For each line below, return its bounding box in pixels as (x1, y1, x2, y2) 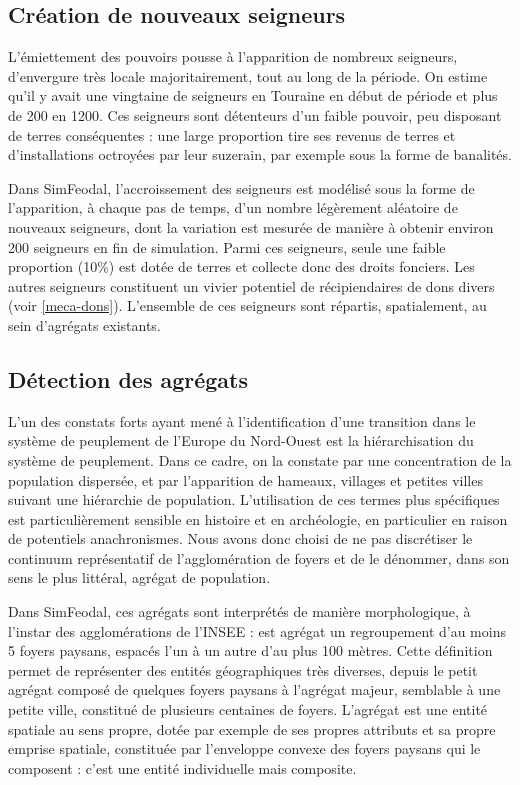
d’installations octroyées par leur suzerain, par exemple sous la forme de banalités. (8, 144, 512, 165)
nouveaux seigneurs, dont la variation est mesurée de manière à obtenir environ (8, 216, 494, 237)
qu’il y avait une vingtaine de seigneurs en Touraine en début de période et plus (8, 85, 498, 106)
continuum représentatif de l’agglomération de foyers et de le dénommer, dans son (8, 547, 510, 568)
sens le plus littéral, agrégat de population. (8, 567, 271, 588)
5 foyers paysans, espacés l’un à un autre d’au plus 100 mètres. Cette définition (8, 640, 493, 661)
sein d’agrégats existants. (8, 314, 161, 335)
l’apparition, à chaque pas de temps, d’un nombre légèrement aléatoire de (8, 197, 458, 218)
